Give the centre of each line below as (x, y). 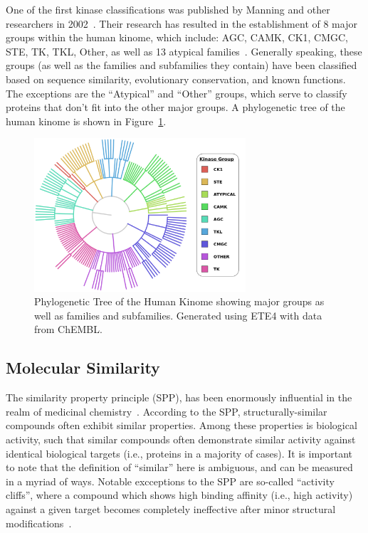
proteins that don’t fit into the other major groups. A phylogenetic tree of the (175, 107)
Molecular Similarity (83, 368)
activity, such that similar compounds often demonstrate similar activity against (181, 439)
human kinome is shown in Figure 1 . (86, 121)
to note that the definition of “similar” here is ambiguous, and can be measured (179, 467)
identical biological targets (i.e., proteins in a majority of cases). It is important (179, 453)
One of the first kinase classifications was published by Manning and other (168, 9)
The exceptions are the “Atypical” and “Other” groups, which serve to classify (177, 93)
